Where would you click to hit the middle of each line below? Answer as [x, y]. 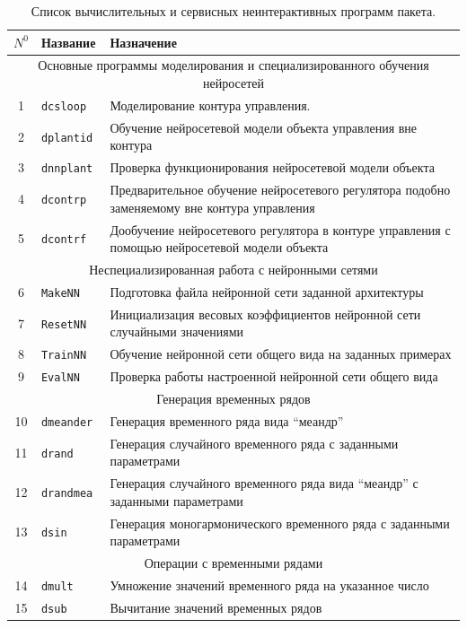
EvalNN [60, 378]
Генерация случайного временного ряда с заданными [254, 443]
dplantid [67, 138]
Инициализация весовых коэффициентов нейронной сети [265, 314]
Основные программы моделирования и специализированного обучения [233, 65]
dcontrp [64, 200]
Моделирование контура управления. [210, 105]
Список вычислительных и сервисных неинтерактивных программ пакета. [233, 11]
